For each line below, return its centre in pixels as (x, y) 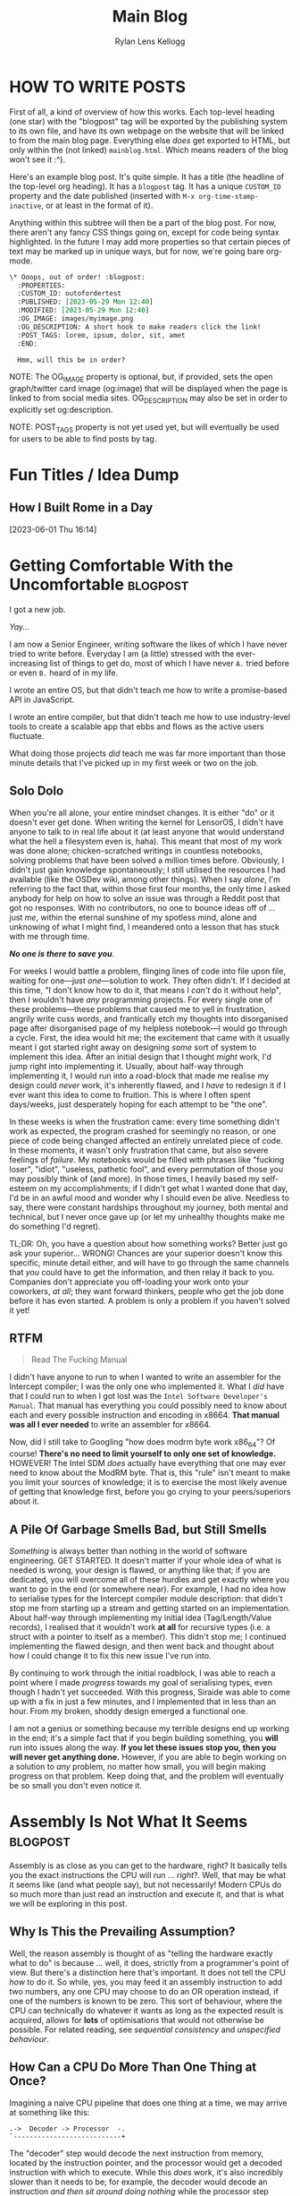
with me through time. (50, 936)
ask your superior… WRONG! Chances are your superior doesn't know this (146, 1253)
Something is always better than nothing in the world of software (128, 1551)
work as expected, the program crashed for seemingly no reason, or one (143, 1131)
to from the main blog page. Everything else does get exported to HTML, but (150, 140)
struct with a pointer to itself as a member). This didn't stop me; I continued (148, 1637)
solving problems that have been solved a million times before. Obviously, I (147, 860)
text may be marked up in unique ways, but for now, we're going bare (137, 251)
